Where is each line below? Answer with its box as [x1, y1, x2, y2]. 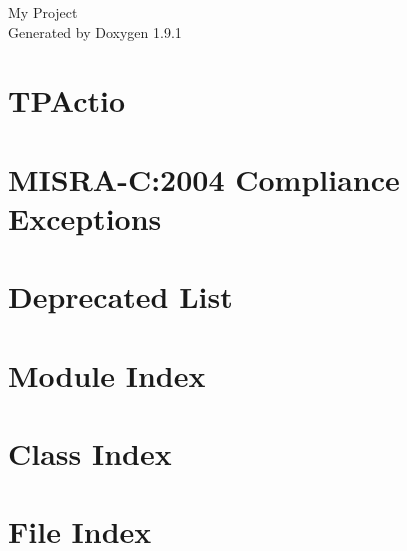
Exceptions [8, 197, 162, 238]
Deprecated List [8, 276, 233, 317]
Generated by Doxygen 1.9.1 [8, 21, 182, 42]
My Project [8, 2, 78, 22]
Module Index [8, 354, 206, 395]
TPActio [8, 80, 126, 121]
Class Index [8, 433, 172, 474]
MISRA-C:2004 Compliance [8, 158, 400, 199]
